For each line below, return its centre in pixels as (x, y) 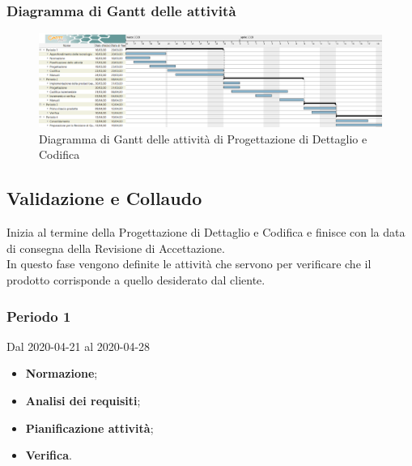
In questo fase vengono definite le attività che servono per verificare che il (189, 264)
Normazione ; (62, 373)
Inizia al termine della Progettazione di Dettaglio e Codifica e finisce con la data (206, 232)
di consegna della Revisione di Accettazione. (116, 248)
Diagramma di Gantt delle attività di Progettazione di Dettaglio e (203, 138)
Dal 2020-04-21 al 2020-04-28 (79, 346)
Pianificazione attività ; (89, 428)
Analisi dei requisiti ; (83, 401)
